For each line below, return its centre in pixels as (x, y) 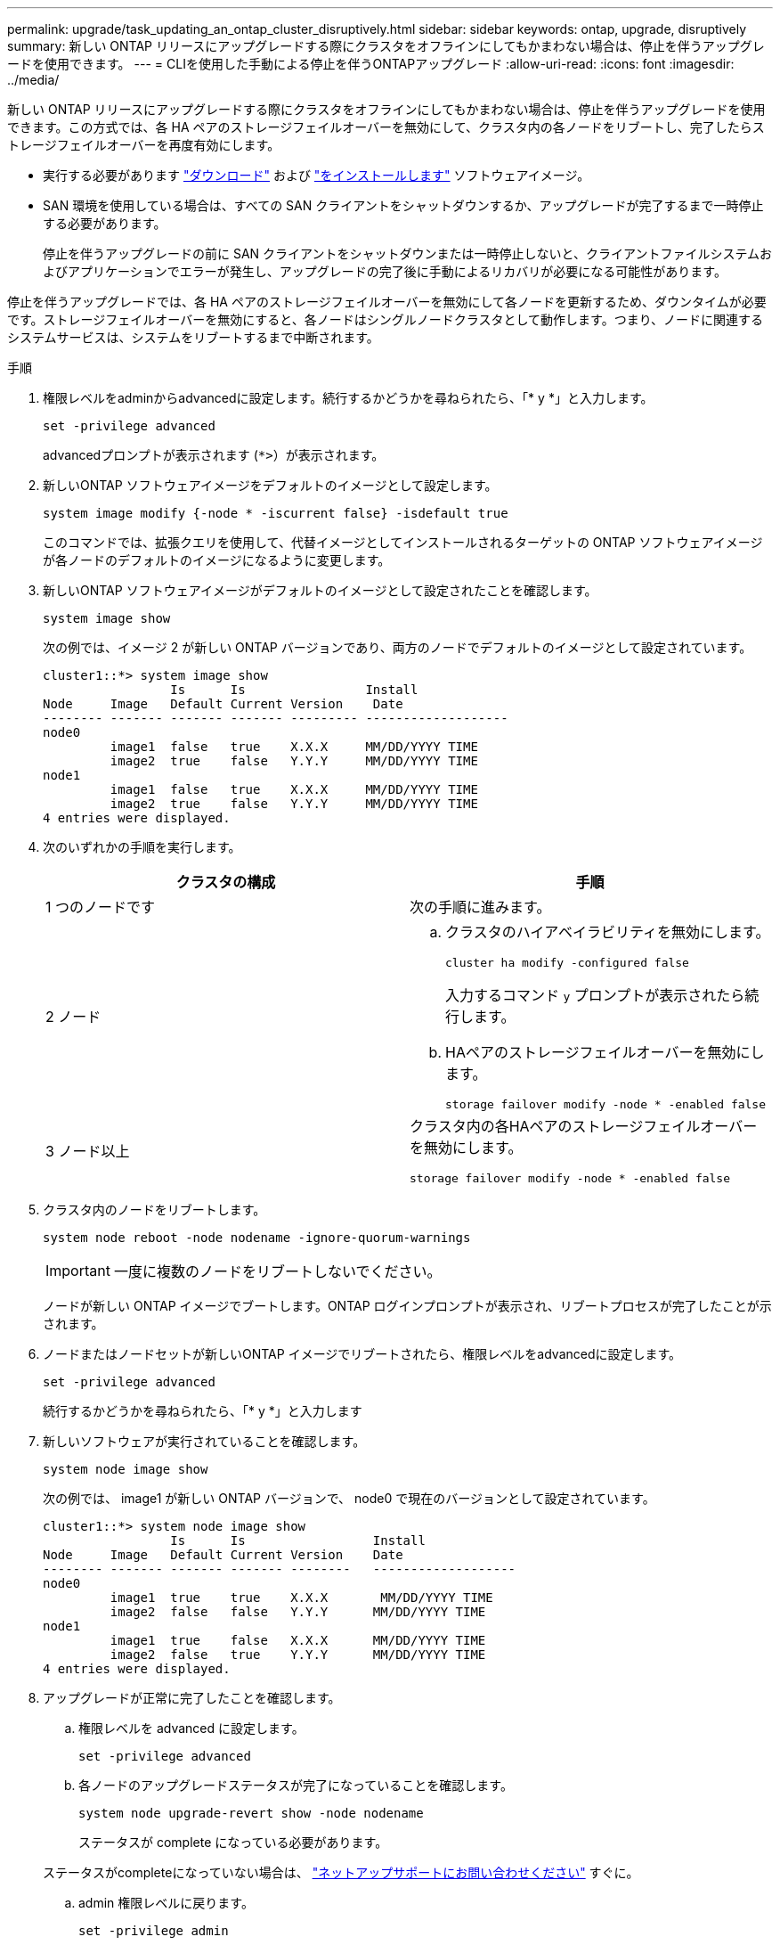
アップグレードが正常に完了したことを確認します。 (192, 1698)
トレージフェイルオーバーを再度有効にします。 (144, 145)
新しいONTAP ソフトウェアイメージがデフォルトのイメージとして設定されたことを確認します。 (320, 590)
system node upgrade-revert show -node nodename (251, 1813)
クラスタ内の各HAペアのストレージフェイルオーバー (584, 1126)
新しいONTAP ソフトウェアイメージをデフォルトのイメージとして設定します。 (270, 485)
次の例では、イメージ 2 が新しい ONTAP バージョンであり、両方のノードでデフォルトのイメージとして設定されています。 (398, 647)
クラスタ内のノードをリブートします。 (154, 1209)
